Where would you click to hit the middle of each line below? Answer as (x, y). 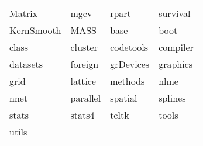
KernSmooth (35, 30)
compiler (176, 47)
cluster (84, 47)
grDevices (130, 64)
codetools (129, 47)
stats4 (82, 115)
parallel (86, 98)
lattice (83, 81)
